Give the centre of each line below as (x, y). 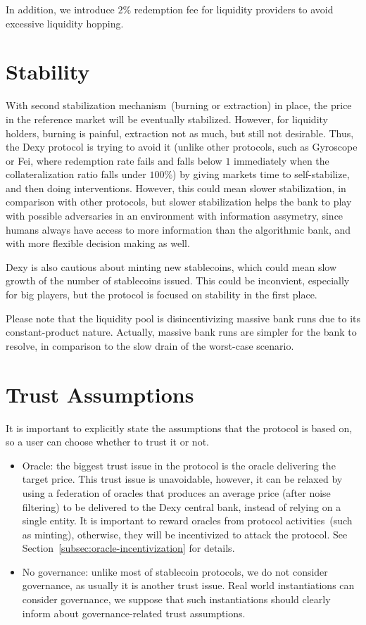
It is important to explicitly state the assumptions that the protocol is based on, (179, 428)
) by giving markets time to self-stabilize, (261, 174)
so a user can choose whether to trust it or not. (107, 442)
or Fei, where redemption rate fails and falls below (114, 160)
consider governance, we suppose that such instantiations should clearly (176, 599)
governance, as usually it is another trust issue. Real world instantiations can (188, 585)
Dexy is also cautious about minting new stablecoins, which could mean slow (171, 266)
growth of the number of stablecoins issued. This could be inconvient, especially (178, 280)
